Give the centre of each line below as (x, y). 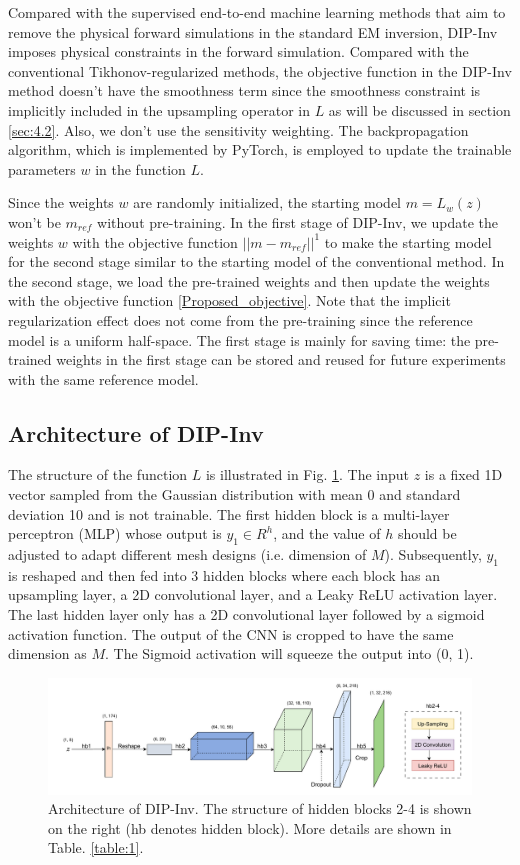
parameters (42, 168)
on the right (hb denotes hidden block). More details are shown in (250, 827)
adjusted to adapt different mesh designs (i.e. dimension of (187, 554)
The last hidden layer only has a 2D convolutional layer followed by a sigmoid (246, 614)
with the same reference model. (103, 378)
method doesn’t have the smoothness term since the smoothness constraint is (244, 90)
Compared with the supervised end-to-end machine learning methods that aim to (257, 12)
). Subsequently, (433, 554)
